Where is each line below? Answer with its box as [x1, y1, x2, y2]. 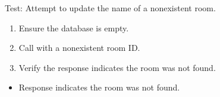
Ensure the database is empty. [18, 21, 129, 34]
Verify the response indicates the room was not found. [18, 61, 216, 73]
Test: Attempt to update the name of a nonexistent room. [5, 2, 216, 14]
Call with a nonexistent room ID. [18, 41, 140, 54]
